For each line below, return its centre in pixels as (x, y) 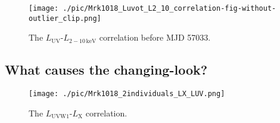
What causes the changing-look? (106, 70)
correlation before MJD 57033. (155, 37)
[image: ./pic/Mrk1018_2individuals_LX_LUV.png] (127, 94)
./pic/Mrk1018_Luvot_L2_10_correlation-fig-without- (169, 8)
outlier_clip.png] (65, 18)
